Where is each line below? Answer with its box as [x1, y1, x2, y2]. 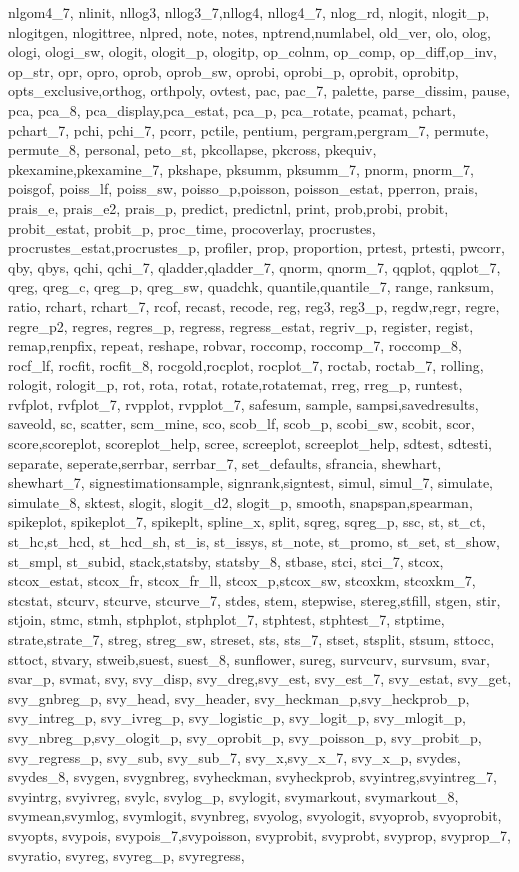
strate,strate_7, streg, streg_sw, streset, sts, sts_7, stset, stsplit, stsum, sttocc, [8, 629, 495, 649]
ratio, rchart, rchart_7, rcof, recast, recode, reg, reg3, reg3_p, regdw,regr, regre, [8, 295, 500, 316]
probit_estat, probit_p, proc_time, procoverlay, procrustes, [8, 217, 376, 238]
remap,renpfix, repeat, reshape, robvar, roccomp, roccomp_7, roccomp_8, [8, 335, 462, 356]
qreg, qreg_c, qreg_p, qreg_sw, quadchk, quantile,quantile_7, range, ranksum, [8, 276, 494, 297]
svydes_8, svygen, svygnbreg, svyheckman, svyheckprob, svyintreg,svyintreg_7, [8, 766, 497, 787]
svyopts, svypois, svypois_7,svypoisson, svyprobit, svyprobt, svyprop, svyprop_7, [8, 824, 511, 845]
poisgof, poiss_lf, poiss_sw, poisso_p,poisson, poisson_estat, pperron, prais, [8, 178, 478, 199]
